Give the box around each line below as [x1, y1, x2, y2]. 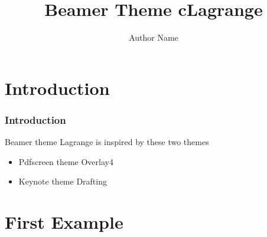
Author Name [129, 31, 178, 44]
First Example [5, 210, 123, 234]
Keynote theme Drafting [18, 175, 107, 187]
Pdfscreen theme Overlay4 [18, 155, 113, 167]
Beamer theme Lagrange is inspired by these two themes [5, 136, 209, 148]
